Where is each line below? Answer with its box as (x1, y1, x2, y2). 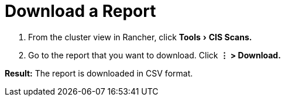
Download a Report (5, 1, 156, 21)
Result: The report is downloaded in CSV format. (5, 68, 193, 78)
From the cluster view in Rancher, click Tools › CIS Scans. (28, 32, 252, 42)
